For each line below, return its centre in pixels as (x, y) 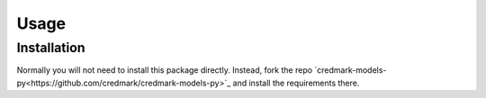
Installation (51, 48)
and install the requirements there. (296, 83)
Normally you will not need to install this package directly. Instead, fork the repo (165, 70)
